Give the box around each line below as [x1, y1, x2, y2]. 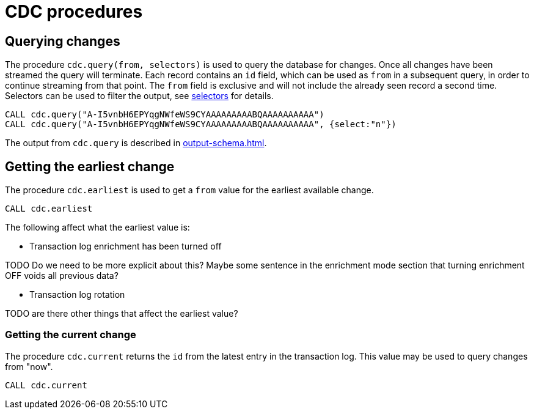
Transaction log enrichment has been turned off [29, 241, 222, 252]
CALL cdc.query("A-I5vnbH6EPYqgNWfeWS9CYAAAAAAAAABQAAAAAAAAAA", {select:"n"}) [5, 119, 397, 130]
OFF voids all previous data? [5, 270, 119, 281]
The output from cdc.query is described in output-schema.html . [5, 138, 267, 149]
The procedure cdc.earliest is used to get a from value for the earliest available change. [5, 185, 374, 196]
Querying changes [5, 33, 120, 49]
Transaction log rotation [29, 289, 125, 300]
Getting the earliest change [5, 158, 175, 174]
